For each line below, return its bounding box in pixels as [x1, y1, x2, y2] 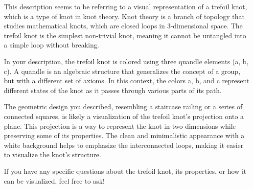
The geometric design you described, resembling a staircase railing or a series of [4, 101, 243, 112]
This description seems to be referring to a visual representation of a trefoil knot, [4, 1, 247, 11]
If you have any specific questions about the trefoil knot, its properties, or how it [4, 165, 247, 176]
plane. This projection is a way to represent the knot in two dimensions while [4, 120, 236, 131]
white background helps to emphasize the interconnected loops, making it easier [4, 140, 244, 150]
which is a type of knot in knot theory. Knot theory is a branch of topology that [4, 11, 245, 21]
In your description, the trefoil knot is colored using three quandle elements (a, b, [4, 56, 249, 66]
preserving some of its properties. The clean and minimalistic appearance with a [4, 130, 245, 141]
